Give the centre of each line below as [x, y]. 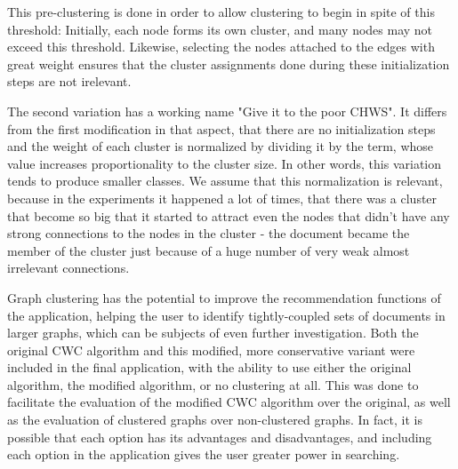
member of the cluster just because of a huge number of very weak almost [209, 250]
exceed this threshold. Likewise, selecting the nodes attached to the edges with [221, 47]
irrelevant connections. [68, 268]
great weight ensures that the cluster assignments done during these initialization [229, 64]
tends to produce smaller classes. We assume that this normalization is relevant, [225, 181]
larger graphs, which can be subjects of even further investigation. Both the [213, 333]
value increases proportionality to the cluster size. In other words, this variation [225, 163]
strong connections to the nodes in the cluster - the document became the [209, 233]
